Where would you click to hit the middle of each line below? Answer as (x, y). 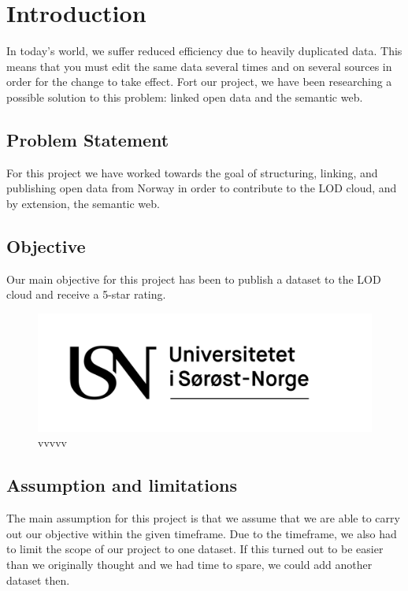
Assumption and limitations (122, 485)
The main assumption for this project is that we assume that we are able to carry (203, 518)
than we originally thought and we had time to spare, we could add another (189, 564)
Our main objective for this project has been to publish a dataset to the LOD (194, 279)
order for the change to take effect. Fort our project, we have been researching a (199, 82)
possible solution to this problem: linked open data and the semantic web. (185, 97)
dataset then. (38, 580)
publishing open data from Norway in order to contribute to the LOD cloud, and (202, 188)
